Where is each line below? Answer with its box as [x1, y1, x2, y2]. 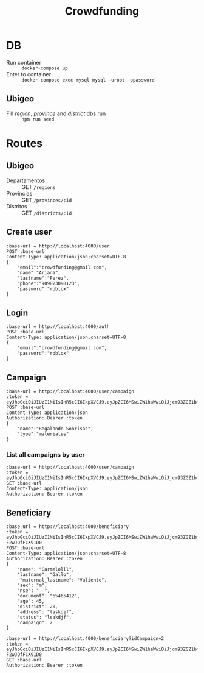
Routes [6, 136, 42, 150]
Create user [6, 227, 52, 237]
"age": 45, [17, 599, 45, 605]
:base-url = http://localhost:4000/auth [6, 324, 110, 330]
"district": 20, [17, 604, 59, 610]
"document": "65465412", [17, 593, 80, 599]
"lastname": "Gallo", [17, 572, 72, 578]
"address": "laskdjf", [17, 609, 75, 615]
